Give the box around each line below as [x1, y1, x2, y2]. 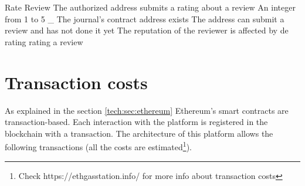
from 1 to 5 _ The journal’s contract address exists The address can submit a [5, 12, 284, 25]
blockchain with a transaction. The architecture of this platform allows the [5, 127, 273, 139]
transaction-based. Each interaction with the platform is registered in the [5, 116, 268, 128]
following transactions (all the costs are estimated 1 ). [5, 139, 192, 153]
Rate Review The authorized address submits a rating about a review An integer [5, 1, 296, 13]
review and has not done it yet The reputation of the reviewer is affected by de [5, 24, 289, 36]
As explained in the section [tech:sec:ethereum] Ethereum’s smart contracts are [5, 104, 289, 116]
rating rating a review [5, 35, 83, 48]
